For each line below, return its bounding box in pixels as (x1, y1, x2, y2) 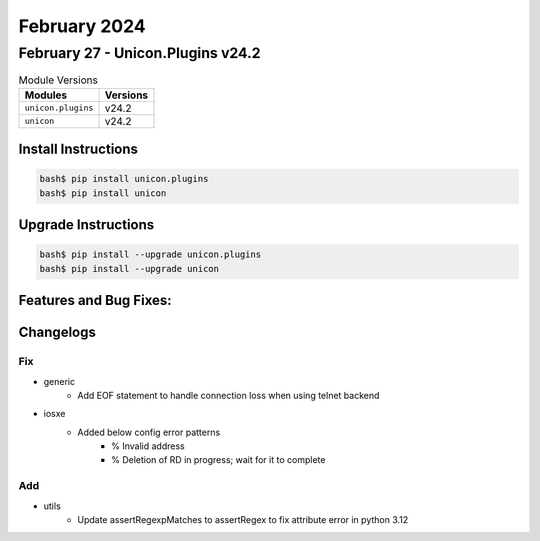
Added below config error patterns (77, 426, 221, 438)
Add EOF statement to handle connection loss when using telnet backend (77, 389, 380, 401)
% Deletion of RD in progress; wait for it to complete (111, 454, 326, 466)
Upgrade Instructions (18, 216, 155, 234)
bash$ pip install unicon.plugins (39, 173, 209, 185)
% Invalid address (111, 440, 185, 452)
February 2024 (18, 15, 147, 37)
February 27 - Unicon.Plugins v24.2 (18, 44, 261, 62)
